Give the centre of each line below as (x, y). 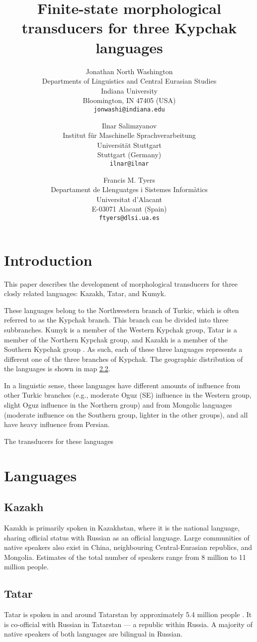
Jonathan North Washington (129, 71)
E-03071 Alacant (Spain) (129, 209)
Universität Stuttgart (129, 145)
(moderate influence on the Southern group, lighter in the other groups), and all (126, 414)
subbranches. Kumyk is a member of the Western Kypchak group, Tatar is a (121, 329)
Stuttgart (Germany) (129, 155)
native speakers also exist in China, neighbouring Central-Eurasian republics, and (128, 547)
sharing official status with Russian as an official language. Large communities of (127, 537)
